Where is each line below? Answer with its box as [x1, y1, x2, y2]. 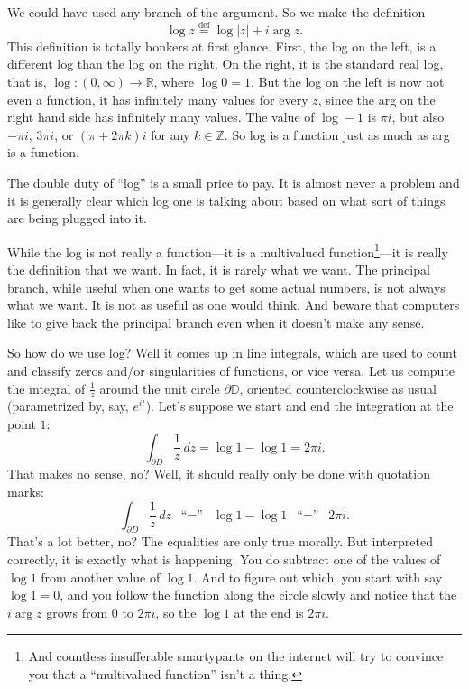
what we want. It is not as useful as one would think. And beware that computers [7, 295, 460, 314]
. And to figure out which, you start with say [193, 567, 443, 586]
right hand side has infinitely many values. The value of [7, 107, 315, 126]
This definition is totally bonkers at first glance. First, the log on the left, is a [7, 36, 437, 55]
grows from [46, 602, 108, 621]
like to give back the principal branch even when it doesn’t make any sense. [7, 312, 425, 331]
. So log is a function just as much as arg [224, 125, 450, 144]
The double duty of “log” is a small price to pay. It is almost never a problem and [7, 172, 460, 191]
